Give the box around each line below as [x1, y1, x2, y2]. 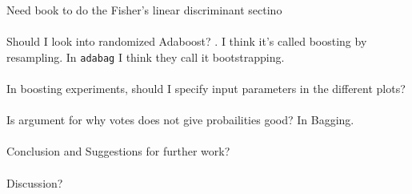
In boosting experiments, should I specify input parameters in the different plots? [6, 80, 406, 97]
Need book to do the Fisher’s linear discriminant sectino [6, 2, 282, 18]
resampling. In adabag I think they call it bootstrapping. [6, 48, 285, 65]
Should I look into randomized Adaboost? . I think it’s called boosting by [6, 33, 367, 50]
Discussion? [6, 174, 63, 191]
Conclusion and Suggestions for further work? [6, 143, 230, 160]
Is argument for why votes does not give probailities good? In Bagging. [6, 111, 354, 128]
